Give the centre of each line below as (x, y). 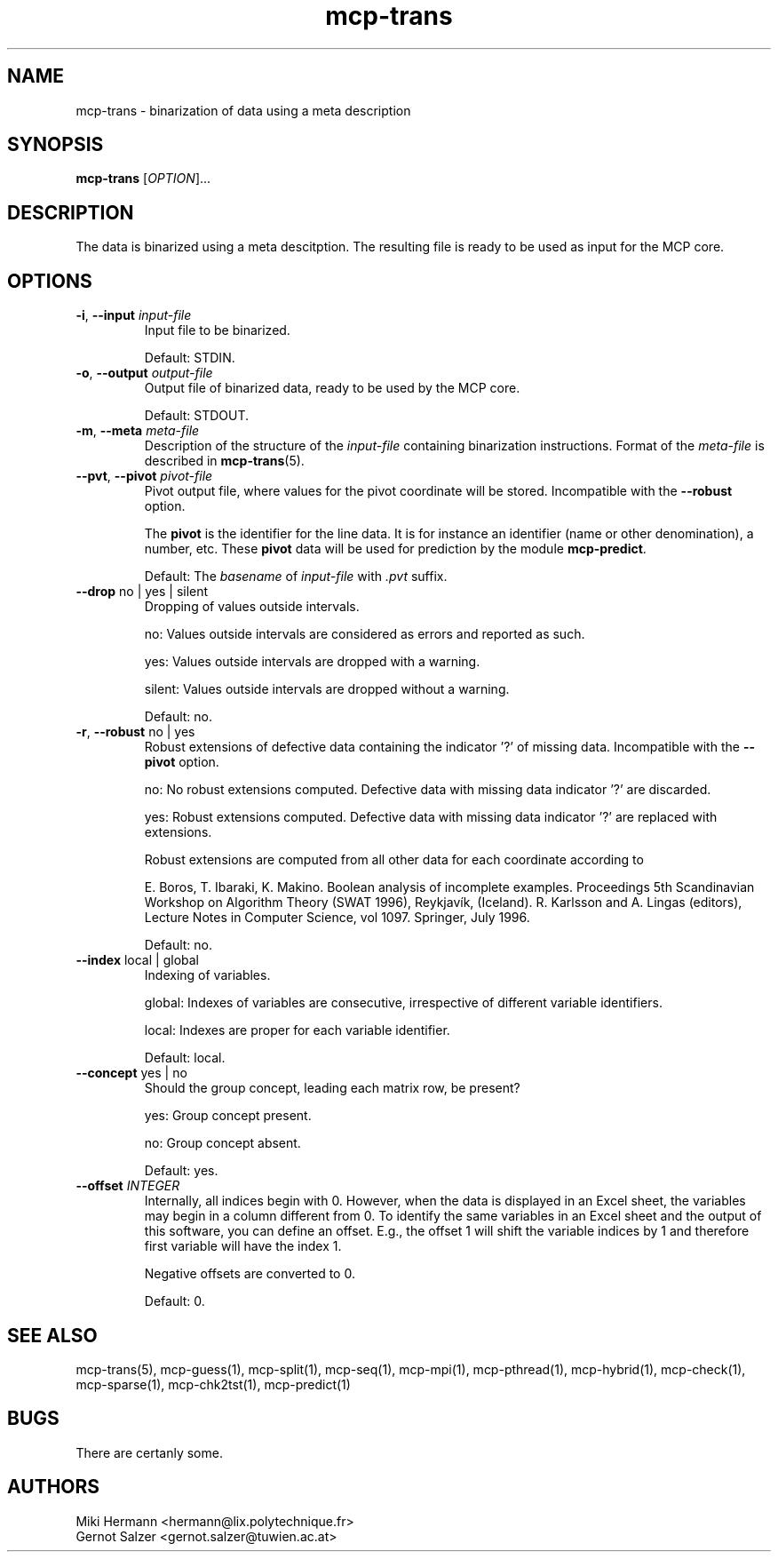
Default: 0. (175, 1301)
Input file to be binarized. (217, 330)
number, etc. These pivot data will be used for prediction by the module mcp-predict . (395, 549)
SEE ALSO (52, 1335)
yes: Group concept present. (228, 1116)
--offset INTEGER (128, 1186)
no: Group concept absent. (222, 1143)
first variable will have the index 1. (243, 1246)
